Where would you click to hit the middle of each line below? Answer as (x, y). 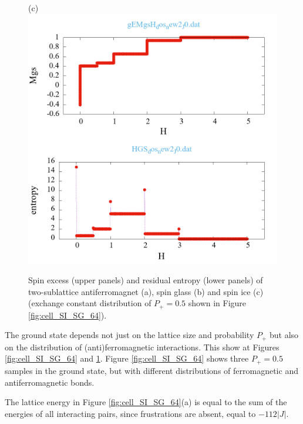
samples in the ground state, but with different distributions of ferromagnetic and (151, 370)
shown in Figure (217, 303)
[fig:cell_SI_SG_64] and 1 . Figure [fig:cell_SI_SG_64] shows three (127, 358)
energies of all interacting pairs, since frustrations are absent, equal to (130, 413)
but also (284, 335)
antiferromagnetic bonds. (50, 382)
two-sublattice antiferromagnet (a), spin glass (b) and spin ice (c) (146, 291)
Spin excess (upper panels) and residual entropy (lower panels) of (146, 280)
